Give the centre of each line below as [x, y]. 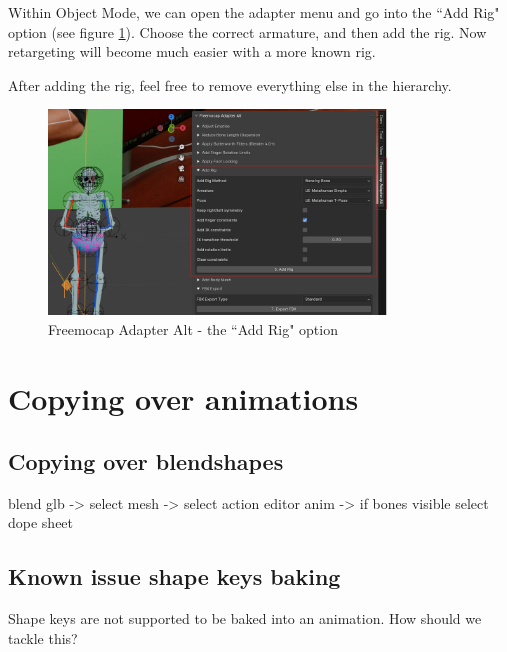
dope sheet [41, 522]
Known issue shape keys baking [174, 576]
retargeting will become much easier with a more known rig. [192, 51]
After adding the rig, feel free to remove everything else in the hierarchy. [230, 84]
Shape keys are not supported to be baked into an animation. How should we [245, 618]
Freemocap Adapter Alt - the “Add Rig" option [193, 328]
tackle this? [43, 637]
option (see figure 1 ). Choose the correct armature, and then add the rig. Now [247, 31]
